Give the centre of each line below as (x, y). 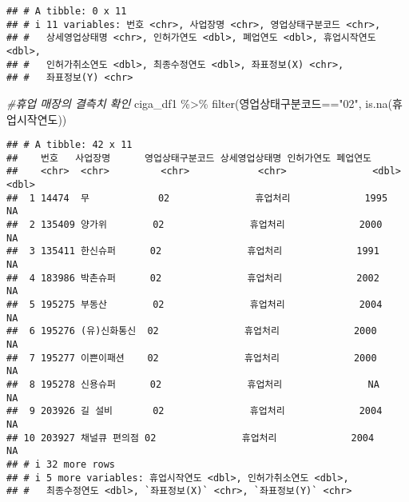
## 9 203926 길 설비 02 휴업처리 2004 (195, 411)
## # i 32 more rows (61, 464)
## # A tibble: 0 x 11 (67, 11)
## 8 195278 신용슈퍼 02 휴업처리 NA (193, 384)
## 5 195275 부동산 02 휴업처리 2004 (195, 305)
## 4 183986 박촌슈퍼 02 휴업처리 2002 (193, 278)
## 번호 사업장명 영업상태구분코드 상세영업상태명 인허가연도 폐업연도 (189, 158)
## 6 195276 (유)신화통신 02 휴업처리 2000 (192, 331)
